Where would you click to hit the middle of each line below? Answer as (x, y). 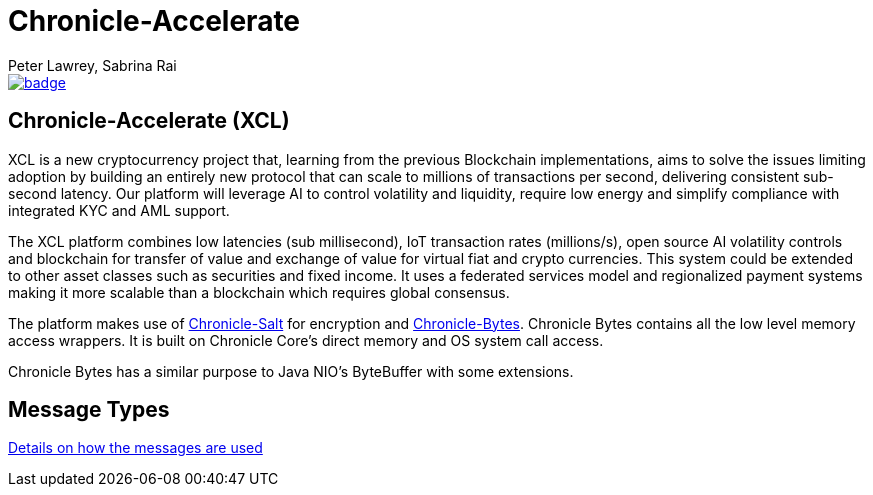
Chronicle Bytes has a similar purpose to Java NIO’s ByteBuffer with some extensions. (291, 371)
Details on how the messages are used (135, 448)
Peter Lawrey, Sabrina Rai (92, 65)
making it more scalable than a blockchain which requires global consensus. (259, 292)
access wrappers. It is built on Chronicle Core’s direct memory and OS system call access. (306, 340)
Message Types (89, 410)
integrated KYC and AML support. (119, 210)
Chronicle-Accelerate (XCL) (149, 121)
